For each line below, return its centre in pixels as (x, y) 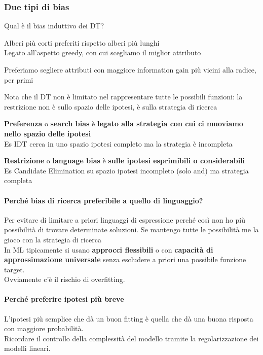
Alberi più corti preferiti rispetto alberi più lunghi (82, 42)
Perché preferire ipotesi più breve (64, 299)
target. (14, 269)
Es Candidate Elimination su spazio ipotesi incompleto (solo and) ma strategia (126, 170)
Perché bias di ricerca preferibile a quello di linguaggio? (104, 200)
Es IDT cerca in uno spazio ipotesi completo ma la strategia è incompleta (118, 143)
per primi (19, 79)
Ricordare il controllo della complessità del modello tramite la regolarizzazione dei (131, 338)
